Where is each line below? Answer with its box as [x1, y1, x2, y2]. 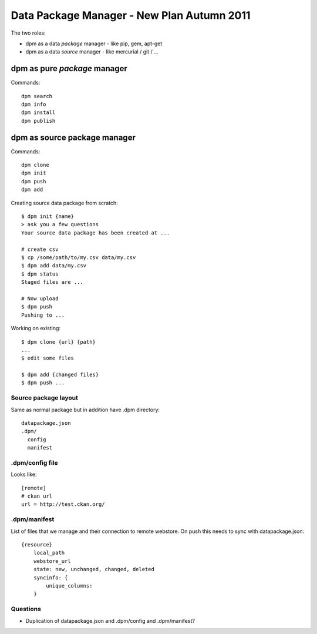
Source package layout [11, 394, 79, 402]
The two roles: [11, 29, 46, 36]
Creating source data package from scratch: [11, 199, 119, 206]
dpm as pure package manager [11, 63, 127, 73]
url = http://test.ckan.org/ [21, 501, 105, 508]
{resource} [21, 541, 53, 548]
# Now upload [21, 295, 59, 302]
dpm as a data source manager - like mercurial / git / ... [25, 48, 158, 55]
